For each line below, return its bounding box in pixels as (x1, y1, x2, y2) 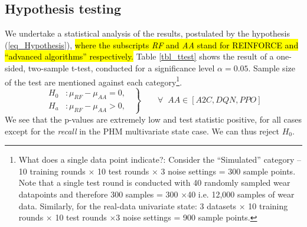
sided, (5, 61, 26, 74)
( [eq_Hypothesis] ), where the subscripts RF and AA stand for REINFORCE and (5, 38, 299, 51)
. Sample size (248, 61, 295, 74)
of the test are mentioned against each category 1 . (5, 74, 182, 88)
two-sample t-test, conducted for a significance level (28, 61, 215, 74)
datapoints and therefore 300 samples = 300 (18, 187, 178, 200)
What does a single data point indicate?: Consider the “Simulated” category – (18, 153, 302, 166)
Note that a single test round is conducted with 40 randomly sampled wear (18, 176, 290, 189)
